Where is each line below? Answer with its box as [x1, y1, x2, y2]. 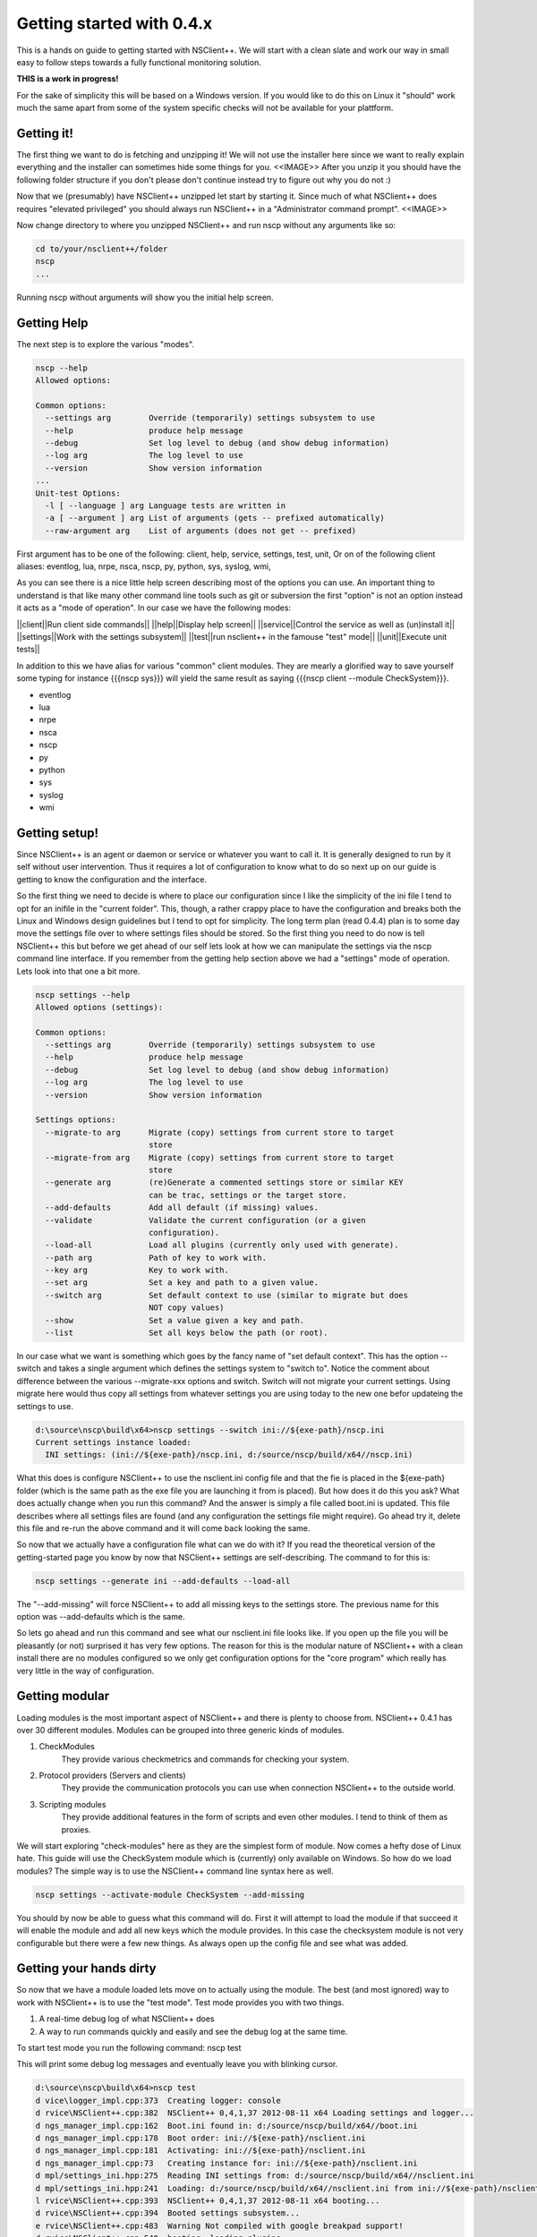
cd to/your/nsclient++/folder [35, 243, 168, 254]
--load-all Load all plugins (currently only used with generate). [45, 1240, 399, 1250]
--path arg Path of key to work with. [45, 1253, 268, 1263]
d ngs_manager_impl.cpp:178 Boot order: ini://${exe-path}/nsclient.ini [35, 2132, 366, 2143]
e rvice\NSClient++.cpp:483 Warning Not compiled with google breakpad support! [35, 2220, 405, 2231]
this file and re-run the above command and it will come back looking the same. [16, 1522, 311, 1534]
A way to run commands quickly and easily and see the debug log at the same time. [38, 2026, 348, 2037]
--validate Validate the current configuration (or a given [45, 1215, 366, 1225]
